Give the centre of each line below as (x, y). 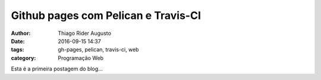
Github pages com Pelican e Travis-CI (106, 15)
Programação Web (81, 58)
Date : (18, 41)
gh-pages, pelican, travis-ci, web (98, 50)
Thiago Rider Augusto (84, 33)
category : (23, 58)
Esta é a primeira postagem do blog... (57, 69)
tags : (18, 50)
